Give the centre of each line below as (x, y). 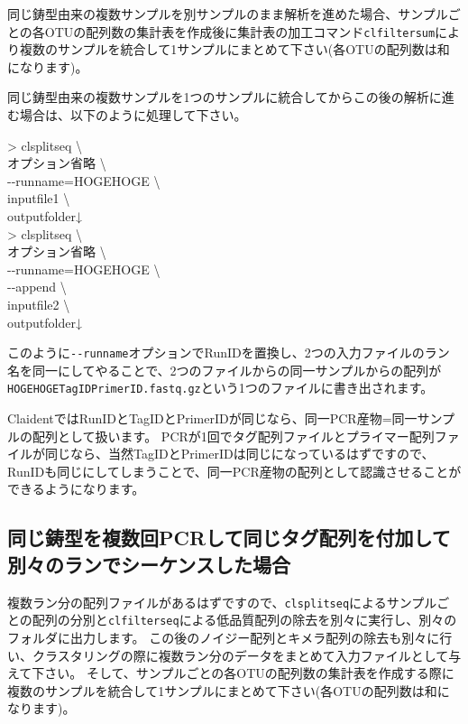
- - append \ (37, 287)
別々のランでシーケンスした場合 (149, 564)
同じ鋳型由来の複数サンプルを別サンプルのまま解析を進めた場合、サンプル (228, 14)
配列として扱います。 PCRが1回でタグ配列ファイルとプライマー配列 (233, 436)
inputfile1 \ (39, 198)
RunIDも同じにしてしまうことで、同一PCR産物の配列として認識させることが (234, 471)
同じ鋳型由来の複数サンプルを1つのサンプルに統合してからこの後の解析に (225, 97)
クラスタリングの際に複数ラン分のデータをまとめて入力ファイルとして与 (247, 655)
